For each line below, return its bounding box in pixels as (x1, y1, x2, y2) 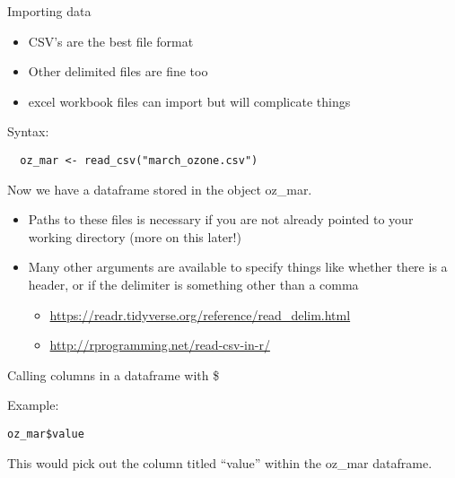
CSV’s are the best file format (28, 31, 194, 50)
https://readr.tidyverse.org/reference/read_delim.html (49, 305, 351, 324)
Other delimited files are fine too (28, 62, 208, 81)
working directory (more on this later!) (28, 227, 241, 246)
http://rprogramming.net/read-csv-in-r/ (49, 335, 270, 354)
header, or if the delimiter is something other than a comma (28, 275, 359, 293)
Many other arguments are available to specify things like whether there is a (28, 257, 448, 276)
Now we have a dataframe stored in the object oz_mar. (7, 179, 312, 198)
